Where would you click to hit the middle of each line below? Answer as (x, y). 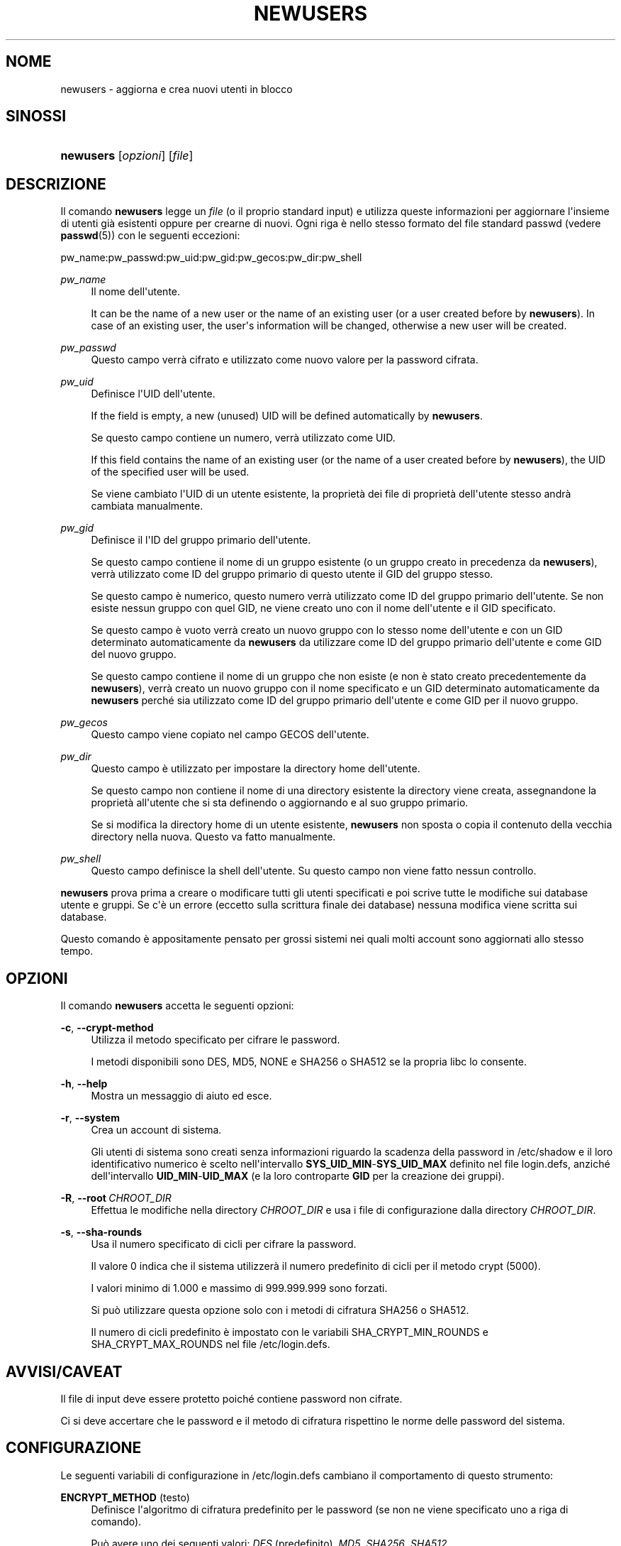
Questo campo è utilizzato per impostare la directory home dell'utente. (256, 769)
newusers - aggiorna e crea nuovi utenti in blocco (177, 89)
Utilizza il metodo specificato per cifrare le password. (216, 1040)
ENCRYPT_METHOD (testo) (125, 1497)
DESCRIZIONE (56, 184)
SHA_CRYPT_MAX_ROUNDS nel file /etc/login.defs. (211, 1344)
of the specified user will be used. (170, 472)
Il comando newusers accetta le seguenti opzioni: (177, 1006)
